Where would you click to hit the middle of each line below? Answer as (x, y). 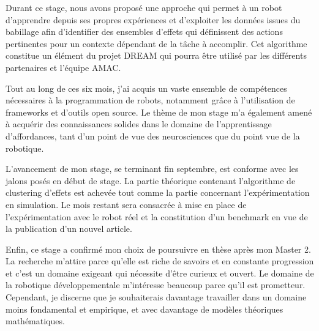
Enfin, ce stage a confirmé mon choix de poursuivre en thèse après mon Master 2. (158, 249)
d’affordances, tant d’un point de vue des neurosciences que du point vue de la (153, 136)
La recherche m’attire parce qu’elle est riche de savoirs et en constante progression (160, 261)
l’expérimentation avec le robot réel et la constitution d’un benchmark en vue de (157, 216)
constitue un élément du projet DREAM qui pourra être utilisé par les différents (156, 55)
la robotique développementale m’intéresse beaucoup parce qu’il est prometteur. (156, 285)
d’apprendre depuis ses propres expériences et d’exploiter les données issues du (153, 19)
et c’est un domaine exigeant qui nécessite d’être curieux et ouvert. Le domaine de (160, 273)
